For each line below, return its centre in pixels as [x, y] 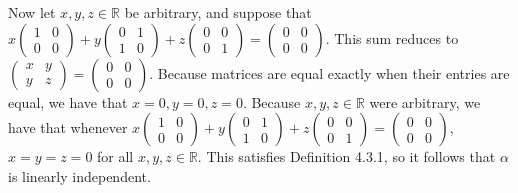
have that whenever [68, 127]
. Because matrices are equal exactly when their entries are [329, 72]
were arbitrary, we [425, 101]
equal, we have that [68, 101]
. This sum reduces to [392, 37]
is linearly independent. [79, 175]
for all [115, 156]
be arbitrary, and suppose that [218, 12]
